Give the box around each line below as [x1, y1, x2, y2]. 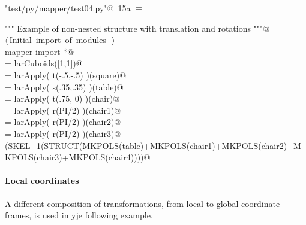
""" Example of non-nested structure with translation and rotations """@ [5, 22, 270, 34]
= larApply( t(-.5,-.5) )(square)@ [5, 68, 127, 81]
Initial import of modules [9, 34, 106, 46]
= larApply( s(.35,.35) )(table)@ [5, 80, 124, 93]
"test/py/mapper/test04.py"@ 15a [5, 2, 131, 14]
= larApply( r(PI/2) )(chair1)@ [5, 104, 121, 116]
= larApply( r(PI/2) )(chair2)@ [5, 115, 121, 128]
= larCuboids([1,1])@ [5, 57, 83, 69]
